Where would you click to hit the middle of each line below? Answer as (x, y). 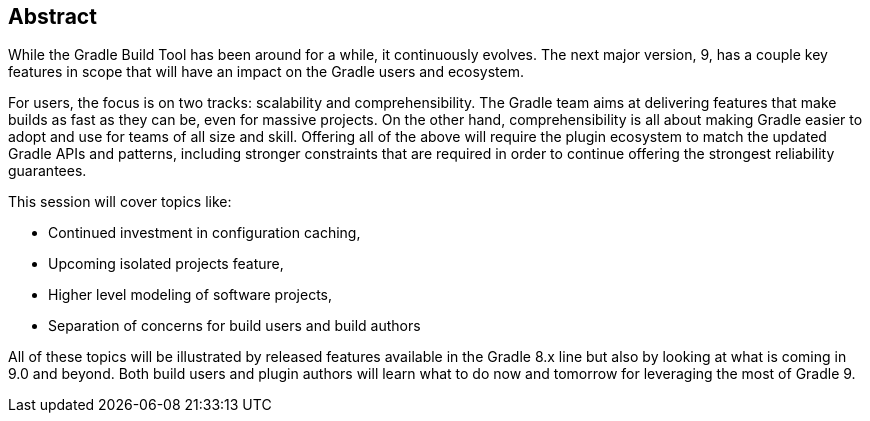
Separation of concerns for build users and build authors (234, 326)
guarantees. (47, 171)
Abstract (52, 16)
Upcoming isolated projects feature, (166, 264)
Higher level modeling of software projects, (190, 295)
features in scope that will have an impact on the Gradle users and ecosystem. (266, 72)
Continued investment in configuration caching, (204, 233)
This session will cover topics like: (120, 202)
